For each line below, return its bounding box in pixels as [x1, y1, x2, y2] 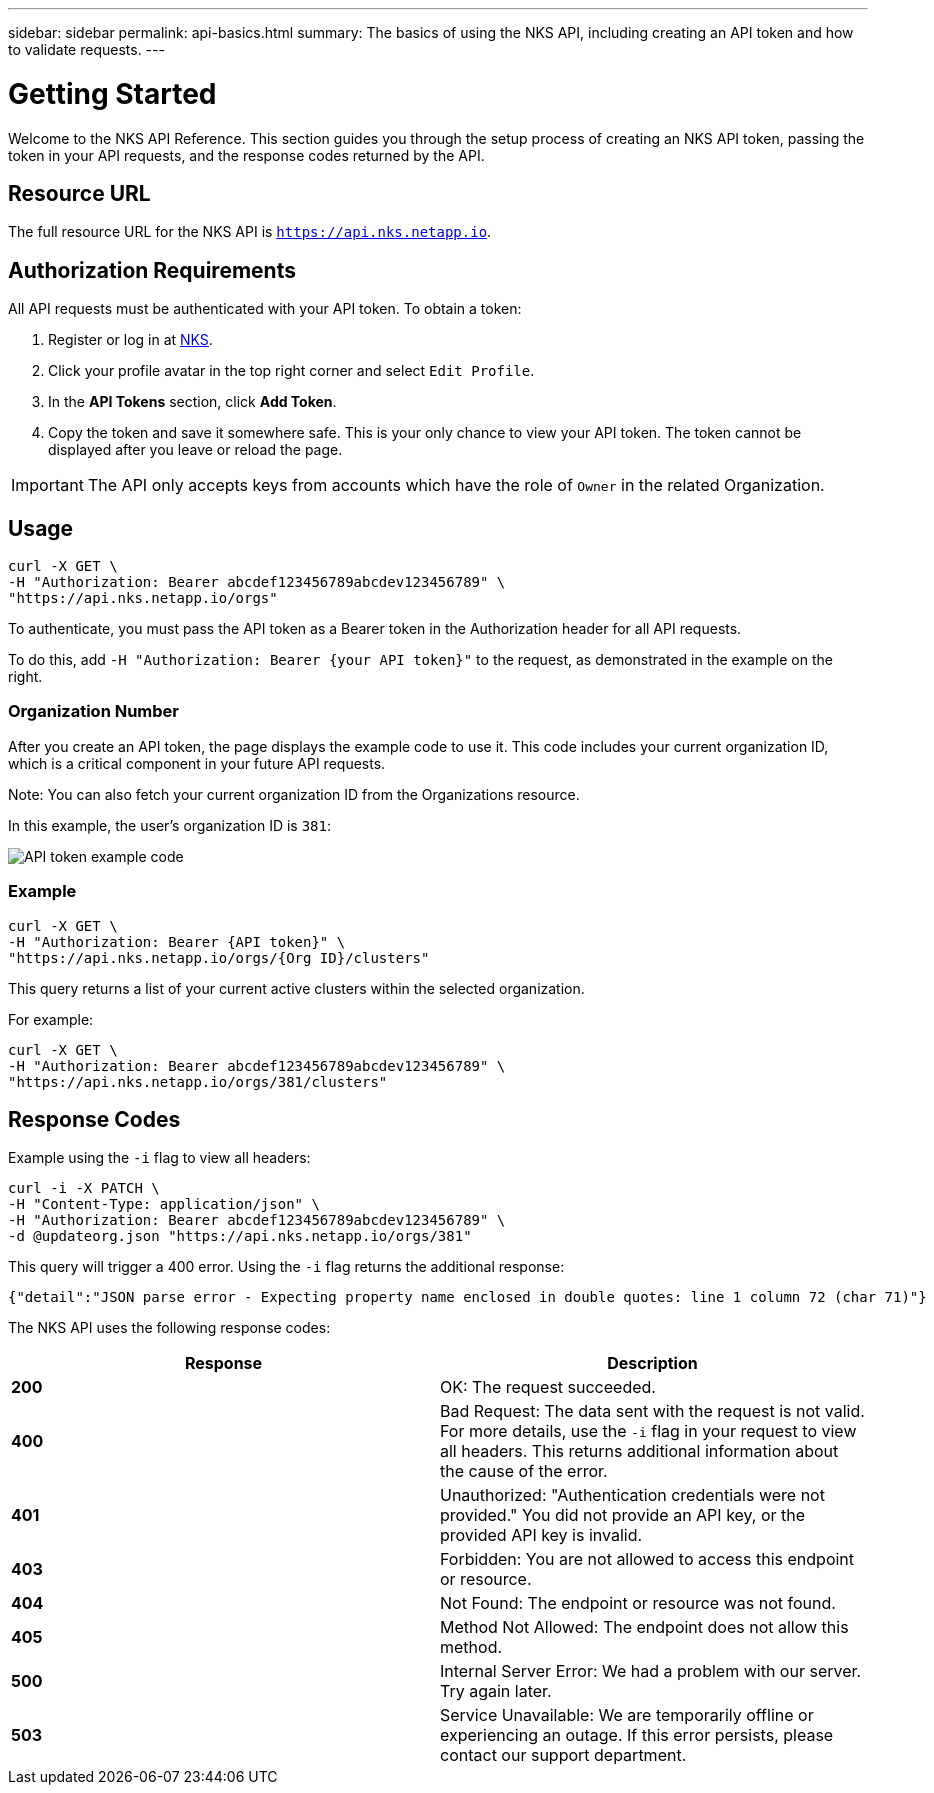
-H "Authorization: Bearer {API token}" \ [8, 933, 346, 950]
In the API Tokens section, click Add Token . [48, 393, 337, 411]
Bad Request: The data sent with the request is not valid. [440, 1401, 865, 1422]
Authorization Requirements [8, 257, 296, 283]
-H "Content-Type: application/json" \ [8, 1196, 320, 1213]
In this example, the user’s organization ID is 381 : [8, 816, 332, 834]
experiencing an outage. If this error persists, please [440, 1725, 834, 1746]
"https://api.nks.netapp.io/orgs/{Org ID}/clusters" [8, 949, 430, 966]
